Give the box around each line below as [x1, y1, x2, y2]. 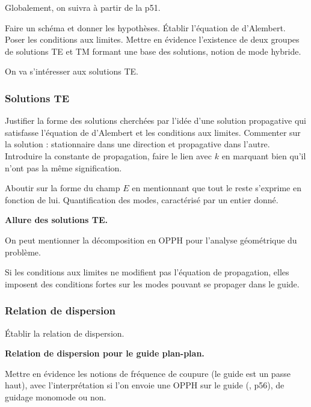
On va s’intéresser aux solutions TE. [5, 65, 138, 78]
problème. [5, 245, 41, 258]
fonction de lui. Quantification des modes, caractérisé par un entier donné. [5, 193, 279, 206]
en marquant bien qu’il [221, 149, 306, 162]
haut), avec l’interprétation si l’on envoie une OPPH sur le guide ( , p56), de [5, 379, 285, 391]
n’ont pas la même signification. [5, 161, 122, 174]
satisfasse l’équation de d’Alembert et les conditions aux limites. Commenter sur [5, 126, 301, 138]
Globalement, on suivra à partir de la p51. [5, 1, 161, 13]
